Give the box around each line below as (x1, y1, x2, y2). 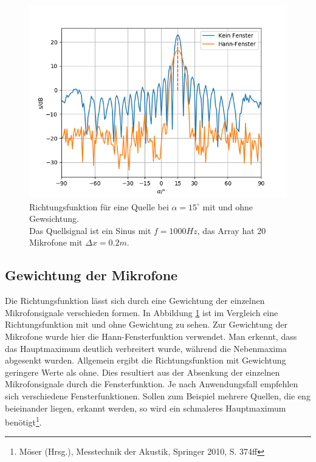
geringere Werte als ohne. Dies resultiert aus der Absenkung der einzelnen (5, 365, 280, 378)
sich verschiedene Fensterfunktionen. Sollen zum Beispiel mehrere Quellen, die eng (5, 389, 311, 402)
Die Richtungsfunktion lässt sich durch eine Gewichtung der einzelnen (5, 294, 265, 307)
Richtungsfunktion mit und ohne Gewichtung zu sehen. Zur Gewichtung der (5, 318, 287, 331)
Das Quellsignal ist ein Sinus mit (29, 224, 151, 236)
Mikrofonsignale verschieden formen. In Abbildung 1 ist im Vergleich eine (5, 306, 278, 319)
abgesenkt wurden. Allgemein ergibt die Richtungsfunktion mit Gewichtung (5, 354, 286, 367)
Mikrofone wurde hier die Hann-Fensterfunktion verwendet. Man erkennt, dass (5, 329, 297, 342)
